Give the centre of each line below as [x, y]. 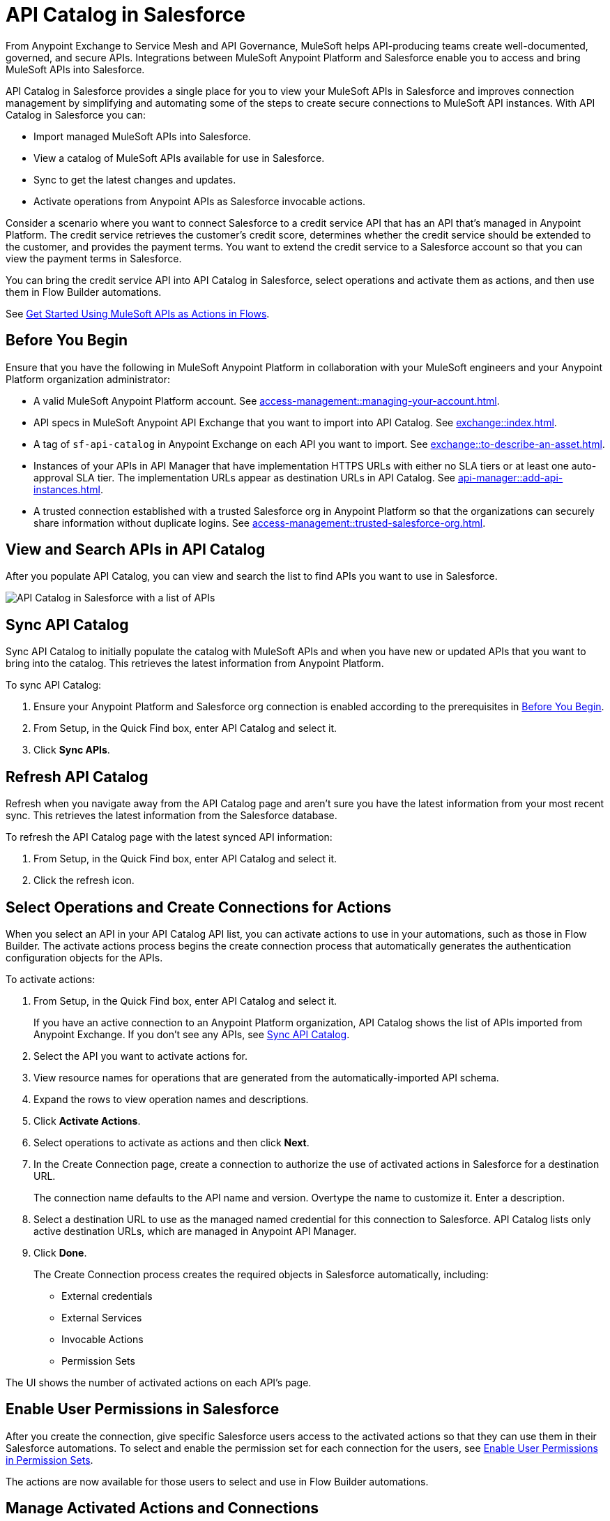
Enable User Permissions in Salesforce [143, 1409]
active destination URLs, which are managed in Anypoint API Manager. [195, 1231]
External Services [102, 1317]
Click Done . [60, 1252]
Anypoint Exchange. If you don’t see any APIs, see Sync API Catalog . [192, 1034]
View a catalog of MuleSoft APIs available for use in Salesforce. [179, 158]
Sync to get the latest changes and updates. [135, 179]
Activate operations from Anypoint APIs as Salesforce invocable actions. [199, 201]
